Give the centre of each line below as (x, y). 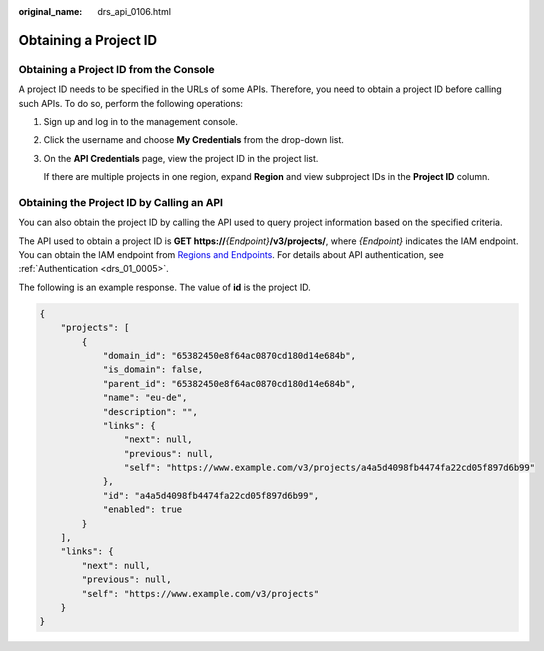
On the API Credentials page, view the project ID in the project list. (181, 158)
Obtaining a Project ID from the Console (116, 69)
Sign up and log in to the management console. (141, 121)
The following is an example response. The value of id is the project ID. (164, 287)
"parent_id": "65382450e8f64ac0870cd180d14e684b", (229, 383)
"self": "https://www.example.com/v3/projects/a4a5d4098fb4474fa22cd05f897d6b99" (329, 468)
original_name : (50, 11)
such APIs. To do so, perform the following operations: (131, 103)
